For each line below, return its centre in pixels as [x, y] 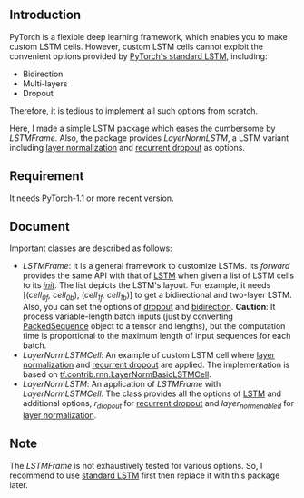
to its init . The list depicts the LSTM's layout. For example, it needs [147, 285]
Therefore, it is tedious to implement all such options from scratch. [134, 110]
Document [39, 227]
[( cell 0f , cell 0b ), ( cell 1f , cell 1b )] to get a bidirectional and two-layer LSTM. [157, 296]
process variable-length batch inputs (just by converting [127, 316]
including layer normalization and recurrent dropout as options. [127, 147]
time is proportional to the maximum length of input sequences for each [157, 336]
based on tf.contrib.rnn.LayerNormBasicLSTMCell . [117, 374]
